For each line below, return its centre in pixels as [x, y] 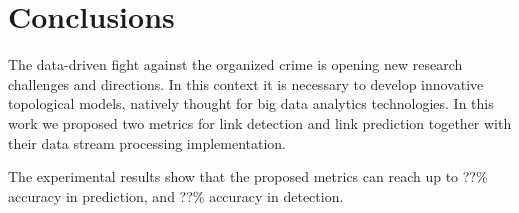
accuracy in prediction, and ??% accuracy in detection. [176, 195]
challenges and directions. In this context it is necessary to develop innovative [246, 83]
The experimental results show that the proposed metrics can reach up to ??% [248, 176]
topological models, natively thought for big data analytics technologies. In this [251, 103]
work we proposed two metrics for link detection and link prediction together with [260, 122]
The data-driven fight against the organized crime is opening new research [235, 64]
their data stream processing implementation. [147, 142]
